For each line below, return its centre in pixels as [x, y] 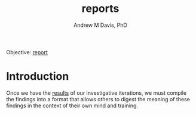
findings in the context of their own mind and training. [72, 105]
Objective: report [27, 52]
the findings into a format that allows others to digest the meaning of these [98, 99]
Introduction [38, 77]
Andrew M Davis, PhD [100, 25]
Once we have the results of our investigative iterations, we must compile [97, 93]
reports [100, 9]
